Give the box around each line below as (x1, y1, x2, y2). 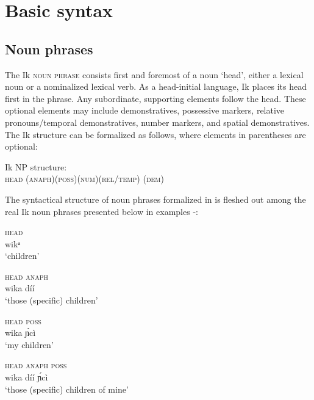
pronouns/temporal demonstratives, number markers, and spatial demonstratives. (5, 115, 310, 128)
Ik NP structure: (5, 160, 67, 173)
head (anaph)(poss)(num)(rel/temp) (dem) (5, 172, 164, 185)
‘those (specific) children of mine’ (5, 382, 129, 395)
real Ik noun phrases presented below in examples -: (5, 205, 198, 217)
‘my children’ (5, 338, 54, 351)
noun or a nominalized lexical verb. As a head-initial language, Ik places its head (5, 80, 307, 93)
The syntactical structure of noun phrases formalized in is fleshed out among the (5, 192, 306, 205)
